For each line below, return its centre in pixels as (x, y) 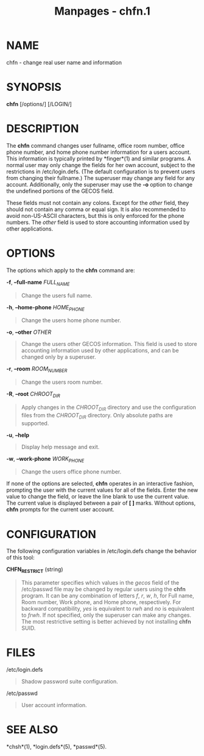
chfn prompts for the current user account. (60, 509)
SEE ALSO (32, 730)
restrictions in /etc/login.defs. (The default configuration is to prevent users (101, 171)
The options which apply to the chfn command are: (71, 270)
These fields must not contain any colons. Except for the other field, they (98, 203)
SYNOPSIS (34, 87)
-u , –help (18, 435)
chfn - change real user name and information (64, 62)
